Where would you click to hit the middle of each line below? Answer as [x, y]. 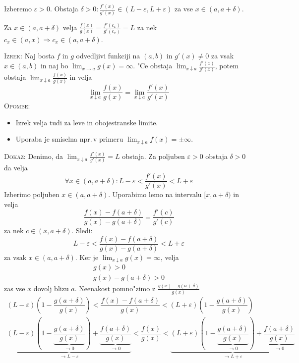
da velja [16, 168]
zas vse [15, 288]
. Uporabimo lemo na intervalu [155, 194]
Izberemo [18, 9]
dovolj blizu [51, 288]
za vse [183, 9]
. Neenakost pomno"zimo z [115, 288]
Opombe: [17, 106]
